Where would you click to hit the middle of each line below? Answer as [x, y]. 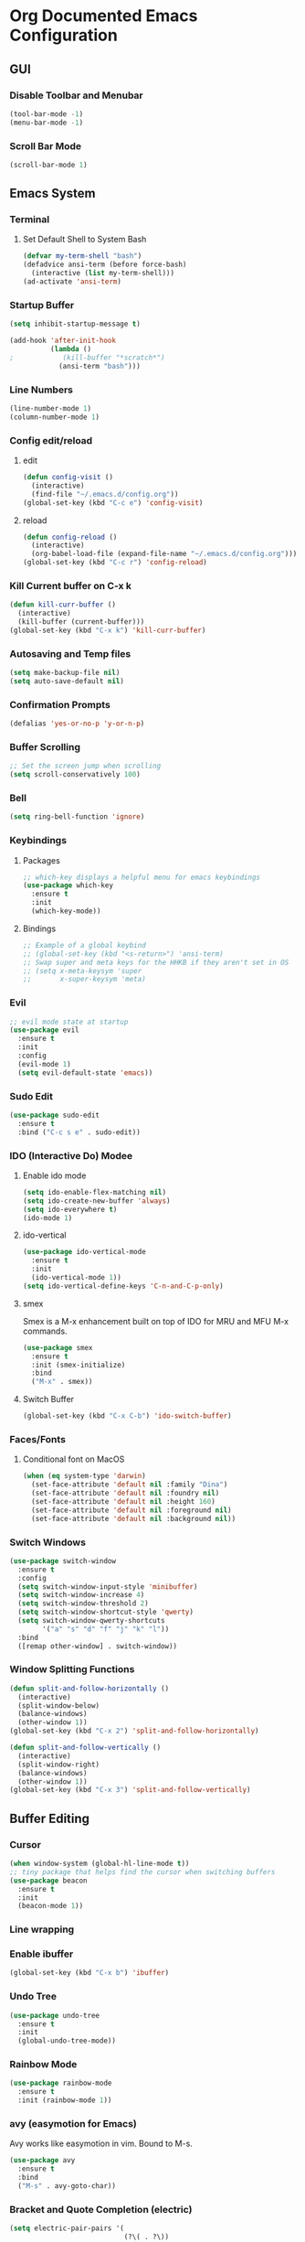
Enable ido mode [54, 1175]
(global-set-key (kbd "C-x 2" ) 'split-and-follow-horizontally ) [134, 1731]
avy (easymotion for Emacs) [73, 2123]
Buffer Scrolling [45, 746]
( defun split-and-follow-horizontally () [89, 1689]
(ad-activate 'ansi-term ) [72, 282]
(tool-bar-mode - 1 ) [47, 114]
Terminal [30, 220]
